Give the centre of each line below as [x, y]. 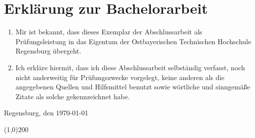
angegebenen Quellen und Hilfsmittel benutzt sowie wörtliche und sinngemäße [133, 87]
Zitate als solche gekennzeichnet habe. [73, 96]
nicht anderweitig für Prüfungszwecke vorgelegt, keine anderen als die [120, 77]
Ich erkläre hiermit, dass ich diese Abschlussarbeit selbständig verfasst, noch [130, 67]
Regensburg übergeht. [48, 51]
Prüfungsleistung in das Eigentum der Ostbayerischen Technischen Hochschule [133, 41]
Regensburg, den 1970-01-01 [46, 113]
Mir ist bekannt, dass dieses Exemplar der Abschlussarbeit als [109, 32]
